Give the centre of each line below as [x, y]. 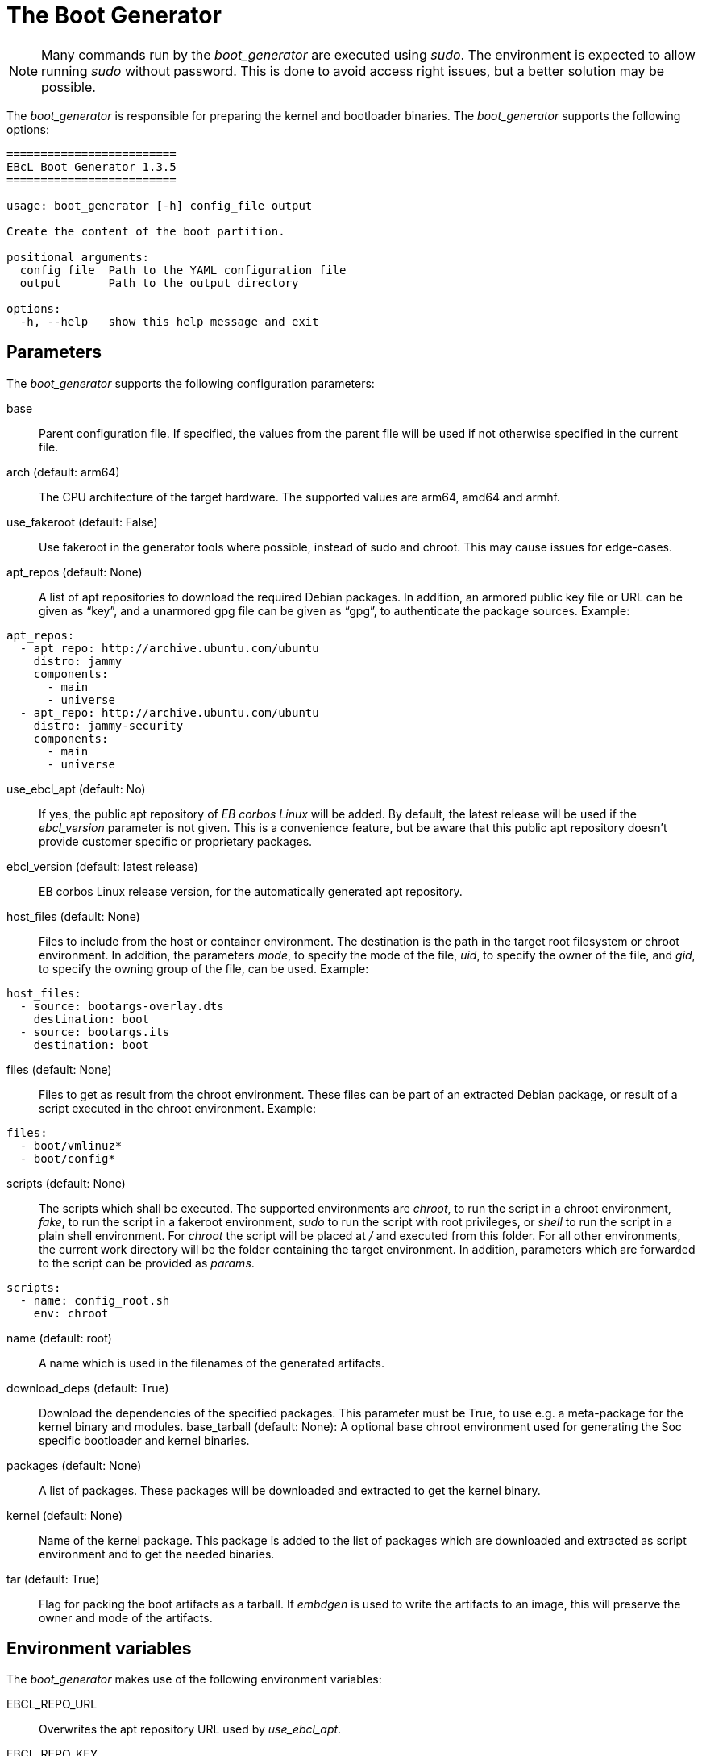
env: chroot [71, 1313]
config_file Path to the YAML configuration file [183, 270]
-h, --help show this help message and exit [169, 321]
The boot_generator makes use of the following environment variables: [194, 1679]
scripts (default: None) [66, 1183]
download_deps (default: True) [88, 1388]
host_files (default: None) [73, 916]
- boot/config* [67, 1158]
